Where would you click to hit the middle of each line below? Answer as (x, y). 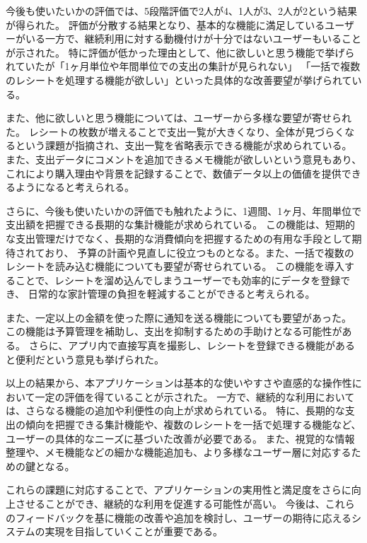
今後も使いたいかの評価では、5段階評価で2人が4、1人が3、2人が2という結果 (181, 11)
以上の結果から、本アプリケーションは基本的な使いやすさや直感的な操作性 (179, 383)
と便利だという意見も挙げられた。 (85, 359)
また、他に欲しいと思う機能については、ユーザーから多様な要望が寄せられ (179, 118)
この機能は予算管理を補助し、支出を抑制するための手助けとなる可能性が (174, 331)
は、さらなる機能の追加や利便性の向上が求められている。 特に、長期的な (175, 410)
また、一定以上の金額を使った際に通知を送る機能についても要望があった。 (179, 317)
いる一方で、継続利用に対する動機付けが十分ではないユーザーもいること (193, 39)
